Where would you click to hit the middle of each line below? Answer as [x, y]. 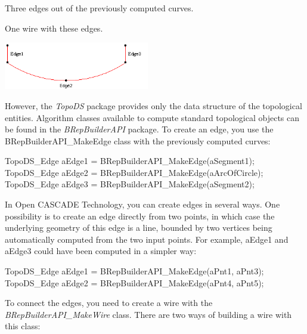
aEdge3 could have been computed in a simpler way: [101, 251]
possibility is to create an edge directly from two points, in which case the [140, 216]
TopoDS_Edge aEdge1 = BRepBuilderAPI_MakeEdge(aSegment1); [130, 161]
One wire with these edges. [54, 28]
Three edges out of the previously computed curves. [99, 8]
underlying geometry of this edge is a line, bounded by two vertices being [139, 228]
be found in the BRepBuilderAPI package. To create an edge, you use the [139, 129]
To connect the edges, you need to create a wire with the [109, 303]
